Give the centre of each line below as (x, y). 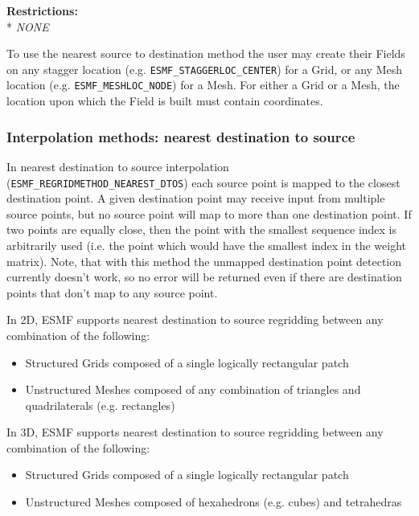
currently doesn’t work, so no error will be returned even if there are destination (204, 277)
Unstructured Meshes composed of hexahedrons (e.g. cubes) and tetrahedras (214, 502)
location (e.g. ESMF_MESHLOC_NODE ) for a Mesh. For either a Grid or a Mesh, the (203, 85)
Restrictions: (42, 10)
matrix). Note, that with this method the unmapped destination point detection (204, 261)
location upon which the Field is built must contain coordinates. (165, 101)
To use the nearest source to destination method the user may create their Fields (206, 53)
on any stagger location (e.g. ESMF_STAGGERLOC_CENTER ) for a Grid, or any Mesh (204, 69)
